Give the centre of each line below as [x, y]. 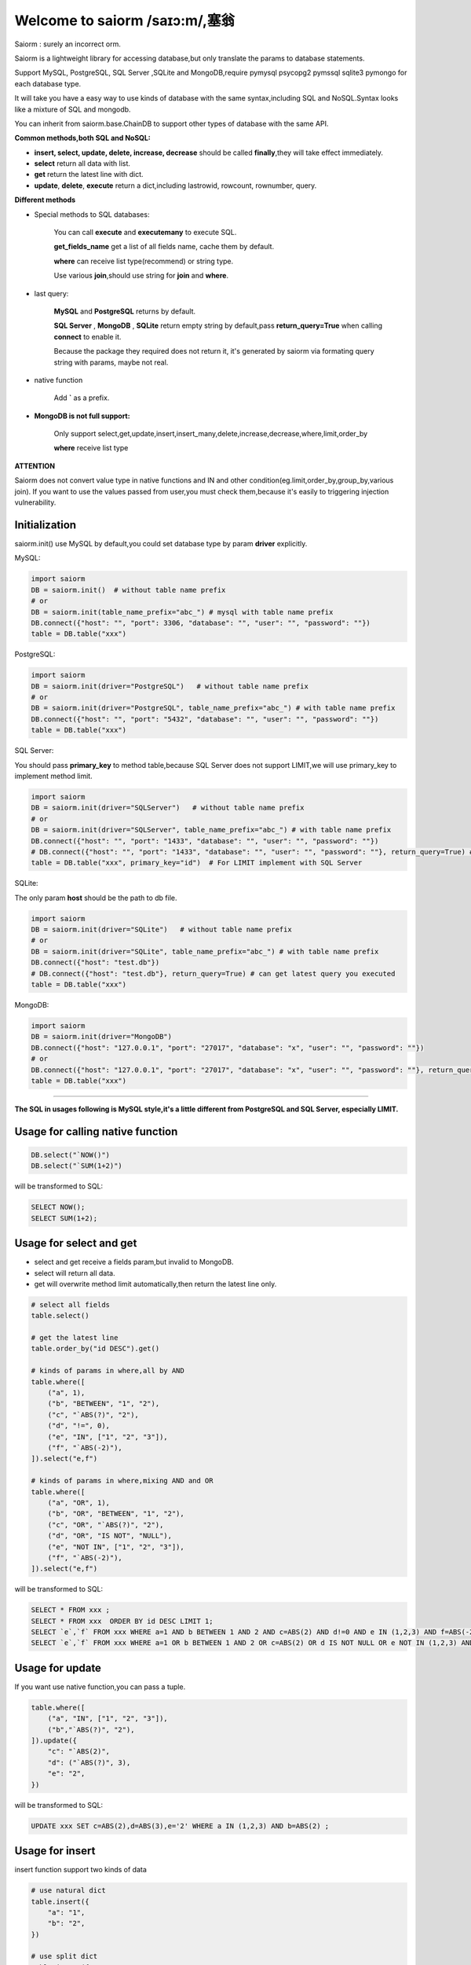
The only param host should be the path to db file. [96, 898]
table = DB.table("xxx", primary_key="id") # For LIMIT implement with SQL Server [197, 863]
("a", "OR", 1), [78, 1502]
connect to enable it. [88, 336]
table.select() [60, 1316]
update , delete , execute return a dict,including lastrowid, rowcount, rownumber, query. [175, 185]
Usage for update [58, 1667]
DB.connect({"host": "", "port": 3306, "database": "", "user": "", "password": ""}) [201, 623]
